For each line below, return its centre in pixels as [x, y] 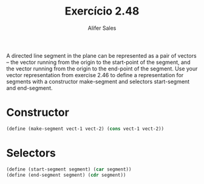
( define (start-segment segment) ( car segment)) [69, 169]
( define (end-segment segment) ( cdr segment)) [66, 175]
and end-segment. [29, 88]
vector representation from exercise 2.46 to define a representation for [95, 75]
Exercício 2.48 [102, 11]
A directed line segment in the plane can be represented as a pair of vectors [101, 55]
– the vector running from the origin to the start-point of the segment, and [98, 62]
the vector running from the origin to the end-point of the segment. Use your [102, 69]
